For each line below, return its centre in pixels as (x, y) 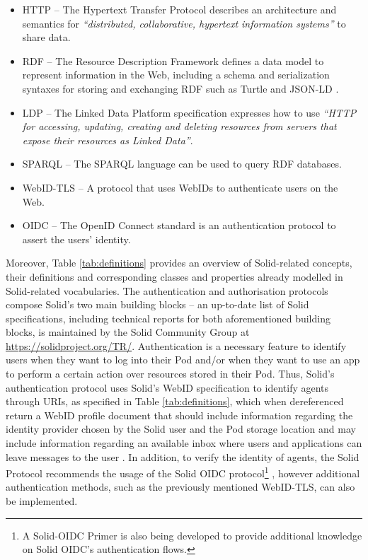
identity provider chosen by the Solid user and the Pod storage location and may (181, 429)
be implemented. (42, 501)
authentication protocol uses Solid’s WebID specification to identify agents (167, 387)
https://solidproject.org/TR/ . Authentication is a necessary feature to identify (176, 345)
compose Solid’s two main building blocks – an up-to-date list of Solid (157, 304)
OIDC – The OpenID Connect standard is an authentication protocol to (179, 225)
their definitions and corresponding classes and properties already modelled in (174, 276)
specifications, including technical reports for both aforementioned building (168, 318)
